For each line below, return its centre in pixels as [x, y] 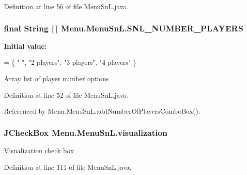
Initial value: [25, 46]
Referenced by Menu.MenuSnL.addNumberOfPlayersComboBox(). [102, 111]
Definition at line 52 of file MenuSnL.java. [66, 95]
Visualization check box [39, 150]
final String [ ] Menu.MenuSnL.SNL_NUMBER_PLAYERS [124, 28]
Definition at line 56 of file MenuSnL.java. [66, 6]
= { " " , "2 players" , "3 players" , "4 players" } [70, 62]
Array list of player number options [56, 78]
